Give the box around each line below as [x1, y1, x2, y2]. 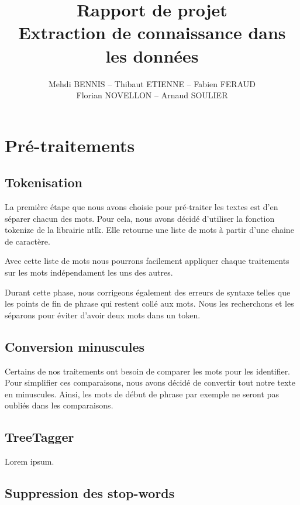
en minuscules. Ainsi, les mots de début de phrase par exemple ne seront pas [5, 387, 279, 400]
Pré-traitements [5, 133, 135, 157]
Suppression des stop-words [5, 484, 175, 502]
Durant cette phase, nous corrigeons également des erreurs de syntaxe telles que [5, 286, 291, 298]
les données [105, 43, 199, 67]
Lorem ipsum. [5, 455, 54, 468]
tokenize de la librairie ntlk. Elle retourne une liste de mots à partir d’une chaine [5, 224, 294, 236]
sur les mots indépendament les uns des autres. [5, 266, 173, 279]
